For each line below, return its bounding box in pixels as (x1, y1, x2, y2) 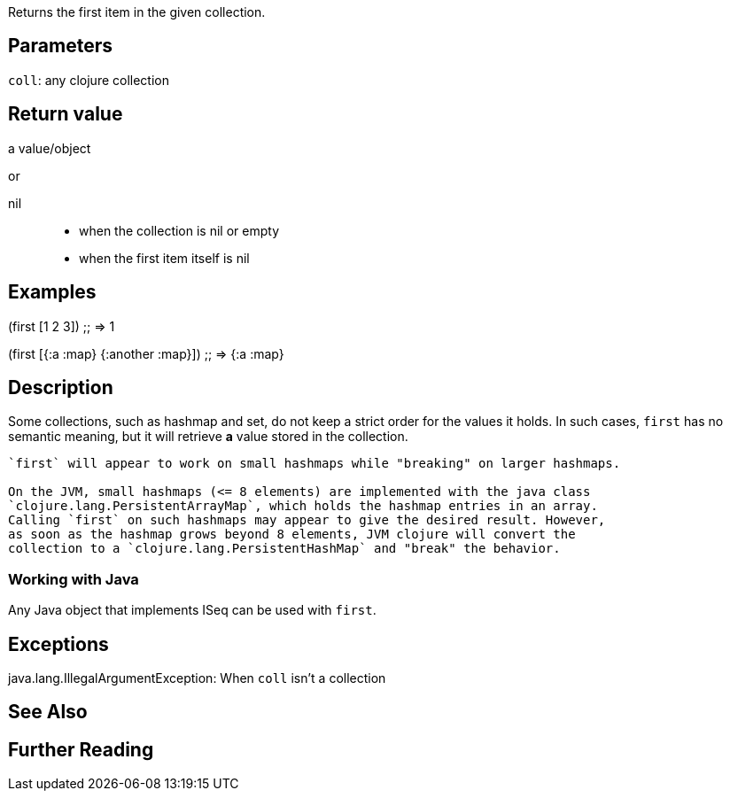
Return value (8, 103, 123, 126)
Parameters (8, 35, 113, 58)
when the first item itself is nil (79, 250, 250, 266)
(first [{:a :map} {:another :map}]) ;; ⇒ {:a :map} (8, 345, 284, 361)
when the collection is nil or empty (79, 222, 280, 238)
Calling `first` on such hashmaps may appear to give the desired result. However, (8, 513, 606, 528)
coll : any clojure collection (8, 72, 169, 88)
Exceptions (8, 632, 109, 655)
